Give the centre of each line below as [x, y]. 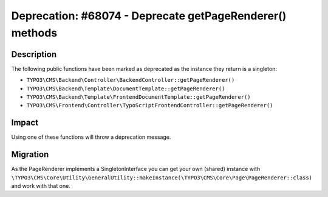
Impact [25, 123]
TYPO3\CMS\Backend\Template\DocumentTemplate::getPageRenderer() [126, 88]
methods [34, 33]
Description [34, 54]
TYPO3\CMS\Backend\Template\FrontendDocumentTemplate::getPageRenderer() [139, 97]
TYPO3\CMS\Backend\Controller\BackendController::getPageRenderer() [131, 80]
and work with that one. [41, 186]
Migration [30, 155]
